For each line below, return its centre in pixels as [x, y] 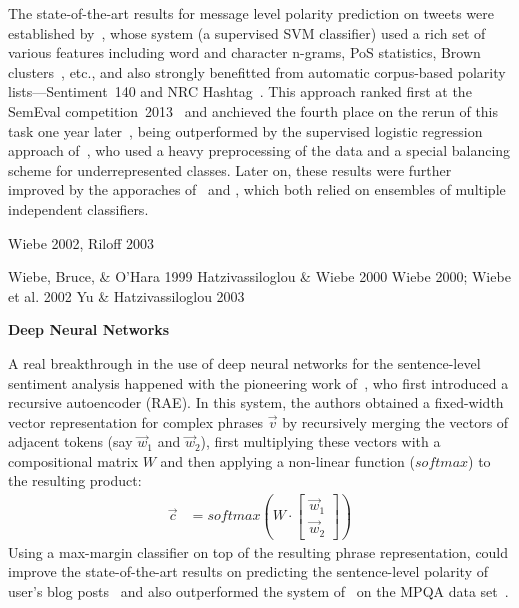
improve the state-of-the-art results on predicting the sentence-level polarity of [248, 571]
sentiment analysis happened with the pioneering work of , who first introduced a [258, 382]
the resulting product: [75, 480]
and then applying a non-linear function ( [288, 460]
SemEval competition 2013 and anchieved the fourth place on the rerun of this [253, 110]
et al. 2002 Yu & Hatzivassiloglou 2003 [126, 295]
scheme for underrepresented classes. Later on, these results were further [230, 169]
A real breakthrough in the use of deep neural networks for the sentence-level [244, 362]
